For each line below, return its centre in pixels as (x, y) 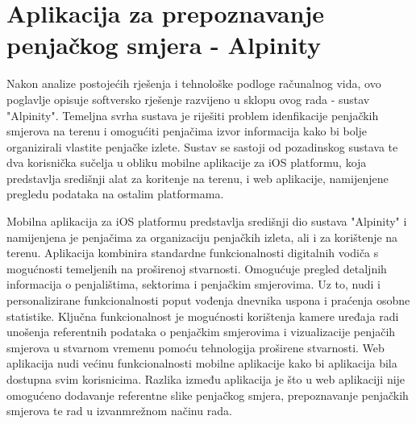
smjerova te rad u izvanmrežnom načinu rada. (119, 411)
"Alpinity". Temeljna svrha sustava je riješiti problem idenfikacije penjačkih (193, 115)
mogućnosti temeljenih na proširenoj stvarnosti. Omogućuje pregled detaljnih (197, 268)
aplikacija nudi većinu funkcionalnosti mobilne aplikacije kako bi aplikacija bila (202, 363)
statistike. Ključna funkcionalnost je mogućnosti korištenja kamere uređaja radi (203, 316)
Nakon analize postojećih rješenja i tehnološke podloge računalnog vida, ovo (194, 83)
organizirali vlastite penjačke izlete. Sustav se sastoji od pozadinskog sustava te (202, 146)
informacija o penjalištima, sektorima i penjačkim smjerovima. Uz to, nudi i (193, 284)
